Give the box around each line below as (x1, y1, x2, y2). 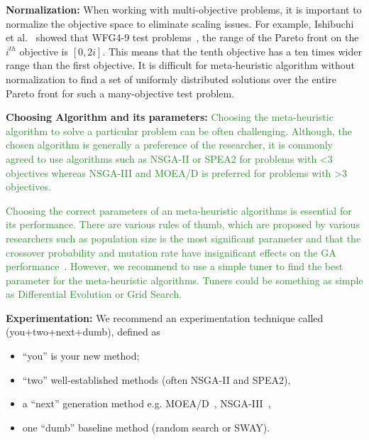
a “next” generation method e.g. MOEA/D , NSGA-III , (22, 396, 271, 411)
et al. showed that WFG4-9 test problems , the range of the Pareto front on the (6, 30, 359, 45)
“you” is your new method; (22, 348, 140, 363)
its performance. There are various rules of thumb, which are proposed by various (6, 217, 360, 232)
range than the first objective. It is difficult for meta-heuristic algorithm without (6, 58, 356, 73)
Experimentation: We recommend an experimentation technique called (6, 310, 324, 325)
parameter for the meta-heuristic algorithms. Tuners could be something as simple (6, 272, 363, 287)
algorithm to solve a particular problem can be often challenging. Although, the (6, 123, 352, 138)
